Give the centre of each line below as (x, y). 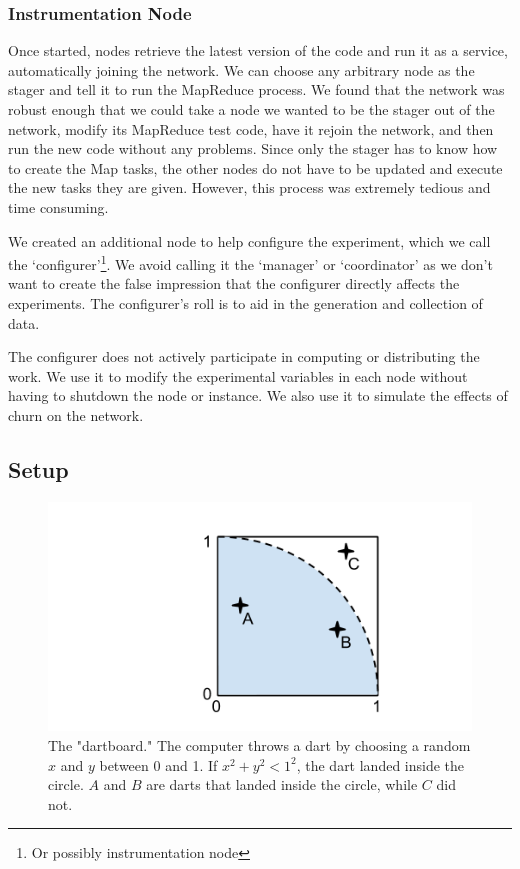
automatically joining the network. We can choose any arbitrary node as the (241, 69)
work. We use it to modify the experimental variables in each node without (238, 375)
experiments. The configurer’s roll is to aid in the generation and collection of (245, 303)
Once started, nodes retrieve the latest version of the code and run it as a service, (258, 50)
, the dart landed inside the (380, 764)
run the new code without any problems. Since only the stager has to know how (253, 148)
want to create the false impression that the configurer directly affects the (234, 283)
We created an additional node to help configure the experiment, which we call (249, 240)
